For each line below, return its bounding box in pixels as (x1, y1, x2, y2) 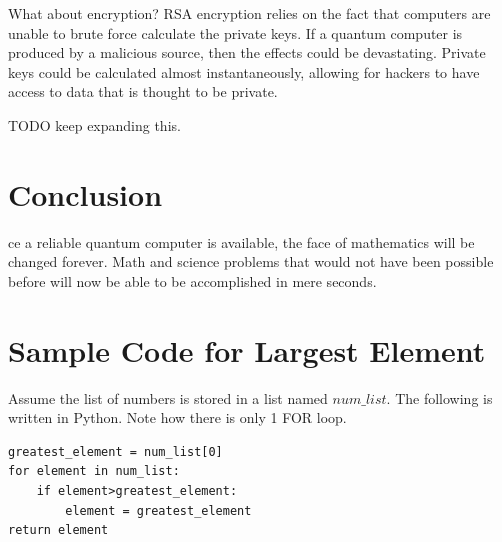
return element (8, 523, 109, 538)
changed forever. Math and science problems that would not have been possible (8, 251, 494, 272)
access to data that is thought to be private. (8, 81, 278, 102)
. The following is (386, 387, 493, 408)
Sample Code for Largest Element (8, 329, 486, 370)
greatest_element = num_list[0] (8, 444, 223, 459)
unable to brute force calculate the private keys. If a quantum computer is (8, 22, 463, 43)
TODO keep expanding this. (8, 114, 181, 135)
